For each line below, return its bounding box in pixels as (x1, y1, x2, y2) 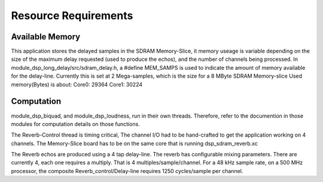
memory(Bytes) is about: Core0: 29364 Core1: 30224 (11, 81, 143, 88)
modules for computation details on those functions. (11, 120, 140, 128)
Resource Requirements (11, 9, 133, 22)
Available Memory (11, 32, 81, 42)
